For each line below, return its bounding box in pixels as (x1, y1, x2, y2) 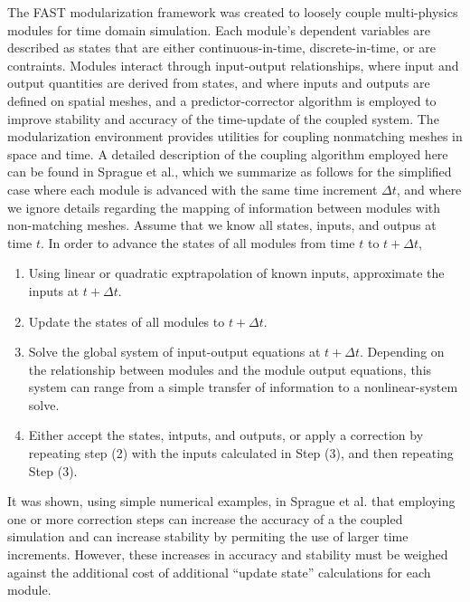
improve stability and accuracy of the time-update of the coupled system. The (7, 109, 439, 128)
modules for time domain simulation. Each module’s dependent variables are (7, 20, 431, 39)
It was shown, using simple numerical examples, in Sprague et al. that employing (7, 492, 456, 511)
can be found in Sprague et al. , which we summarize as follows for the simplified (7, 162, 452, 181)
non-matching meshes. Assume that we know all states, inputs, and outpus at (7, 215, 437, 234)
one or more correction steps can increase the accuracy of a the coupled (7, 509, 403, 528)
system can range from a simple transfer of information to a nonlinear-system (28, 377, 458, 397)
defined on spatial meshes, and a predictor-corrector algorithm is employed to (7, 91, 437, 110)
